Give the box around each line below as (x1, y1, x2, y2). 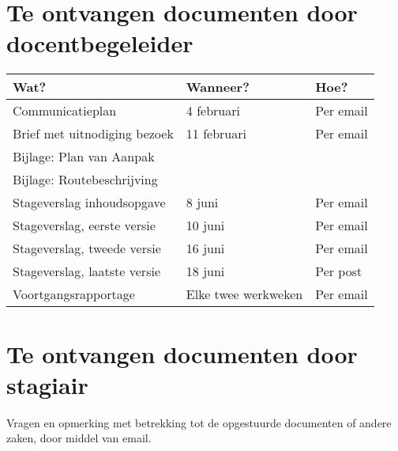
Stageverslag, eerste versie (13, 216, 156, 235)
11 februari (186, 124, 246, 143)
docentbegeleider (6, 27, 193, 59)
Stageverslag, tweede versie (13, 239, 161, 258)
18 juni (186, 262, 225, 281)
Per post (315, 262, 362, 281)
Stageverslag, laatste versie (13, 262, 160, 281)
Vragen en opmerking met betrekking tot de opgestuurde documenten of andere (6, 414, 392, 430)
